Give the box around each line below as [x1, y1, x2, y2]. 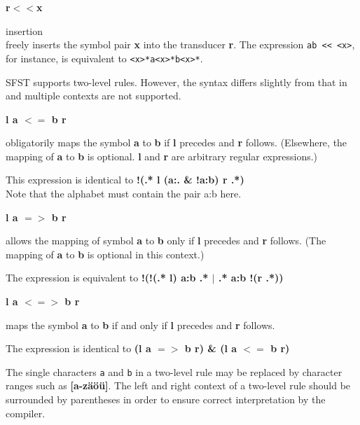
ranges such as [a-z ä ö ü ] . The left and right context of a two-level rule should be [6, 378, 351, 393]
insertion [6, 23, 43, 38]
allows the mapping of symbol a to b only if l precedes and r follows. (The [6, 233, 326, 248]
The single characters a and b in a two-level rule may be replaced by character [6, 364, 342, 379]
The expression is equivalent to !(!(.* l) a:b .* [6, 270, 209, 285]
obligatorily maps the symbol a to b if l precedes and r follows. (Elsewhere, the [6, 135, 347, 150]
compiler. [6, 405, 46, 420]
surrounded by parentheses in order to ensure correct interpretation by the [6, 392, 326, 407]
